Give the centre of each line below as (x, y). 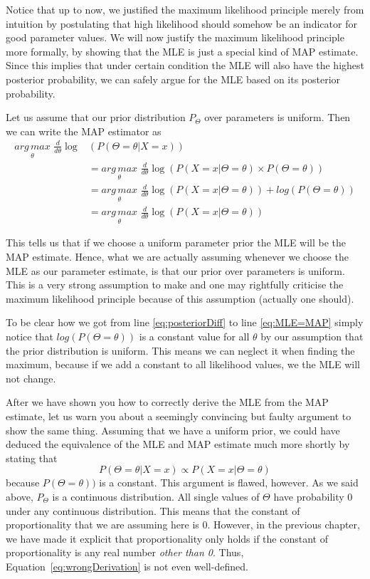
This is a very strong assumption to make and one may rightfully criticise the (175, 285)
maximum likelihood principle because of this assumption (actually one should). (180, 298)
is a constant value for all (194, 336)
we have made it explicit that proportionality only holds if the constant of (167, 538)
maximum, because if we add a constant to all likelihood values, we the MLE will (183, 364)
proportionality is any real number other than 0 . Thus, (125, 552)
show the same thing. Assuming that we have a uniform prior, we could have (173, 430)
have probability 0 (313, 496)
